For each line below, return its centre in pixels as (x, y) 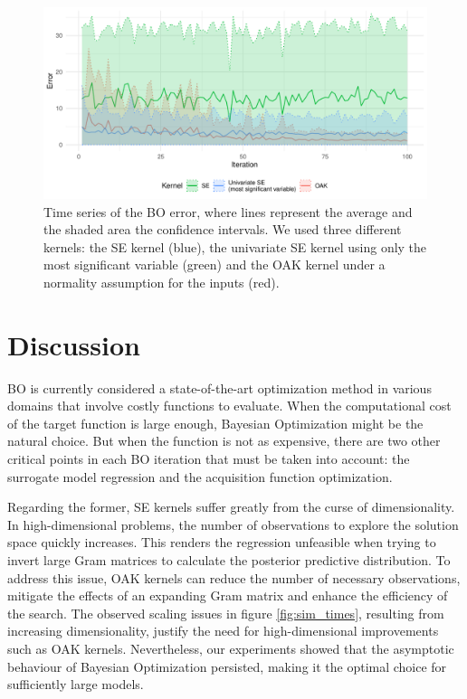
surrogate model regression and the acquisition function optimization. (200, 476)
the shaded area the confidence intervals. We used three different (223, 229)
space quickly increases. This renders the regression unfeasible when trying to (222, 542)
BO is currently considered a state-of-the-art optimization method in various (219, 387)
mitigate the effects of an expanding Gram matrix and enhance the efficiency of (228, 595)
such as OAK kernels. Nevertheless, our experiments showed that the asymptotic (231, 648)
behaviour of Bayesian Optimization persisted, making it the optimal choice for (227, 666)
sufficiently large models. (76, 684)
